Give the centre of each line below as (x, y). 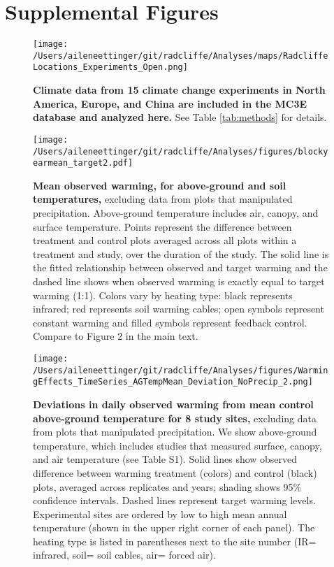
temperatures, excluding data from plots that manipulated (163, 199)
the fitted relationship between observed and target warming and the (180, 267)
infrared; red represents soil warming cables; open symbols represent (179, 309)
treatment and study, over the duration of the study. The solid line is (181, 253)
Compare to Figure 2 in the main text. (116, 336)
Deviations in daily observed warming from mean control (173, 404)
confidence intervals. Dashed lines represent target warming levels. (174, 500)
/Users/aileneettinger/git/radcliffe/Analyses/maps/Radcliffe (181, 56)
